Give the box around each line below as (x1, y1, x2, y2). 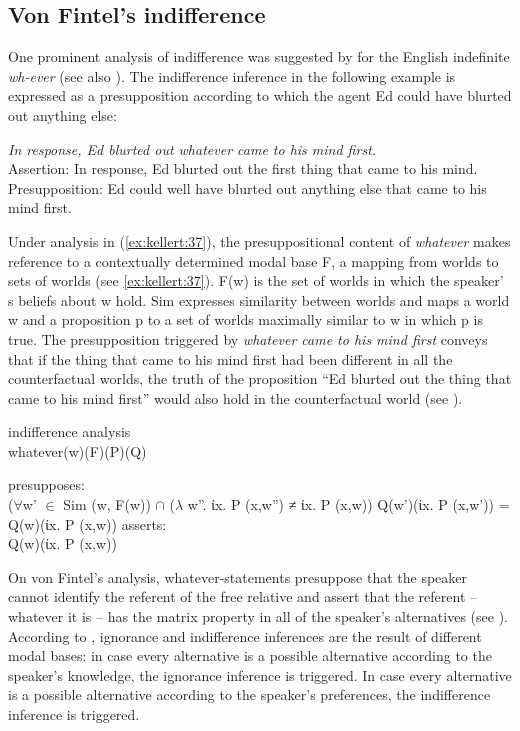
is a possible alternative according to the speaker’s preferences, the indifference (8, 684, 491, 705)
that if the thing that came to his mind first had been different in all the (8, 348, 453, 369)
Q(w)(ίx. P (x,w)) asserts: (8, 513, 167, 534)
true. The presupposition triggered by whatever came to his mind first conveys (8, 328, 488, 349)
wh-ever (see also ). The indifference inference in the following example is (8, 65, 456, 86)
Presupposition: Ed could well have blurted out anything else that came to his (8, 177, 487, 198)
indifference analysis (8, 421, 131, 442)
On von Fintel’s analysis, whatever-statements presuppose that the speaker (8, 566, 468, 587)
